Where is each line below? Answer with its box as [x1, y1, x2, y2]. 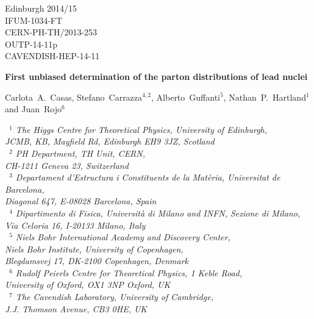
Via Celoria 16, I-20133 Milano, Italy [5, 218, 146, 231]
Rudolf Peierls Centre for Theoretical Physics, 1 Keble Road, [15, 266, 243, 279]
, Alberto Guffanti [151, 90, 220, 103]
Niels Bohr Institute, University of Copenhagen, [5, 242, 184, 255]
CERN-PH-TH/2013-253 [5, 26, 98, 38]
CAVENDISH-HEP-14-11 [5, 49, 100, 62]
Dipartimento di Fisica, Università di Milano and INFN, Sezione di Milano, [15, 206, 301, 219]
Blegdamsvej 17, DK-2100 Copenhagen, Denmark [5, 254, 188, 267]
